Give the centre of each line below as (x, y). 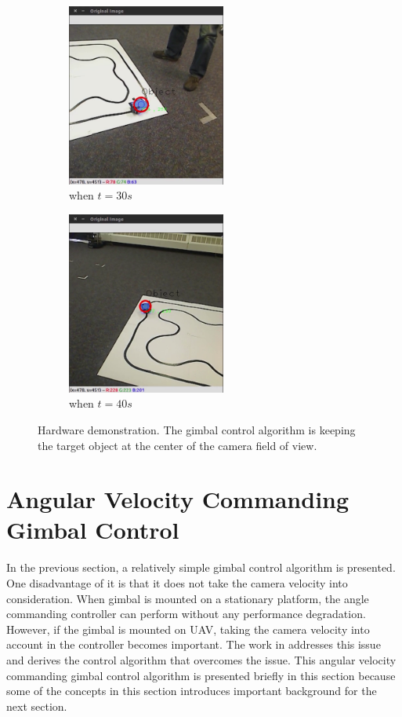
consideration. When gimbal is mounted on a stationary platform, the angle (188, 598)
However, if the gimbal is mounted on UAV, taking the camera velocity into (188, 629)
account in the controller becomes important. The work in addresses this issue (194, 644)
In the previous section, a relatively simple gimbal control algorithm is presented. (201, 567)
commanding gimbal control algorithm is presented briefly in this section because (201, 675)
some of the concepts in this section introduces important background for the (192, 691)
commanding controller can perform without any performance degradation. (186, 614)
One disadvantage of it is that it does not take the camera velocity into (177, 583)
